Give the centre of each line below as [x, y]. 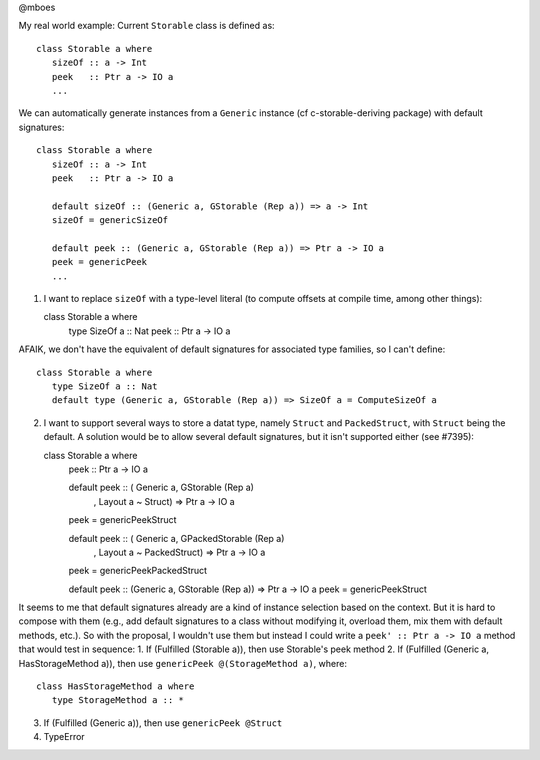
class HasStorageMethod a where [115, 686]
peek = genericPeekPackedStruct [138, 571]
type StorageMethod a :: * [118, 700]
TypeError [64, 737]
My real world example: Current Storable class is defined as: [146, 26]
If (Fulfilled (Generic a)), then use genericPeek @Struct [163, 722]
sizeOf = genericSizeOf [110, 220]
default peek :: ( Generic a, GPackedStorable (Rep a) [176, 538]
